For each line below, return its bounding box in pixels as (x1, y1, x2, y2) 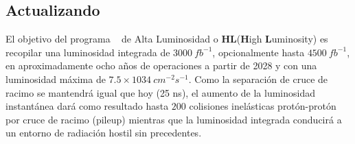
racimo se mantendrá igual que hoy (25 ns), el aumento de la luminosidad (5, 85, 316, 99)
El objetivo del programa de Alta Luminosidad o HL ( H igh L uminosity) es (5, 32, 328, 46)
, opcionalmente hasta (212, 45, 305, 59)
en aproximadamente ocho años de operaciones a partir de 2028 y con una (5, 58, 317, 73)
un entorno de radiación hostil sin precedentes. (5, 125, 202, 140)
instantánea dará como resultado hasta (5, 99, 169, 113)
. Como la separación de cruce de (188, 71, 328, 86)
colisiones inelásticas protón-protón (189, 99, 336, 113)
